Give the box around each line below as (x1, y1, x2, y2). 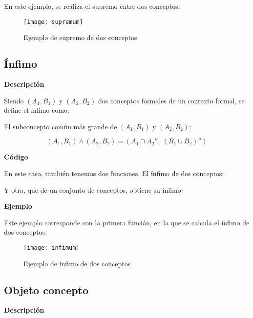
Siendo (4, 95, 24, 105)
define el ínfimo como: (4, 105, 69, 115)
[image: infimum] (23, 244, 80, 251)
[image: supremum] (23, 18, 83, 25)
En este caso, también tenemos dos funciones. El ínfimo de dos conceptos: (4, 168, 224, 179)
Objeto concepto (4, 282, 89, 297)
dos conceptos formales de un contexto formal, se (98, 95, 245, 105)
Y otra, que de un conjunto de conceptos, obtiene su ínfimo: (4, 184, 183, 195)
